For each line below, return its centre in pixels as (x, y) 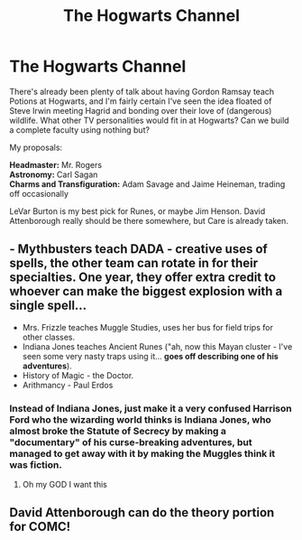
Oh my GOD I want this (65, 485)
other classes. (49, 337)
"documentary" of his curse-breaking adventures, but (131, 442)
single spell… (48, 306)
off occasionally (39, 193)
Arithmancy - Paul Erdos (68, 385)
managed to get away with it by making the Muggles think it (142, 453)
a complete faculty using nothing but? (80, 130)
